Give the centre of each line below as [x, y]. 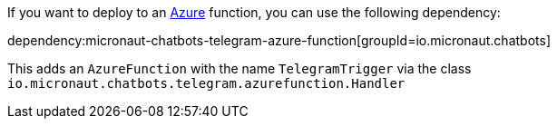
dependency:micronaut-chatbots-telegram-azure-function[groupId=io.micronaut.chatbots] [279, 40]
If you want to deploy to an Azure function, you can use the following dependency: [254, 12]
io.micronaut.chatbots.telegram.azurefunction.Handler [206, 83]
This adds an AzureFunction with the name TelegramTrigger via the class [239, 68]
